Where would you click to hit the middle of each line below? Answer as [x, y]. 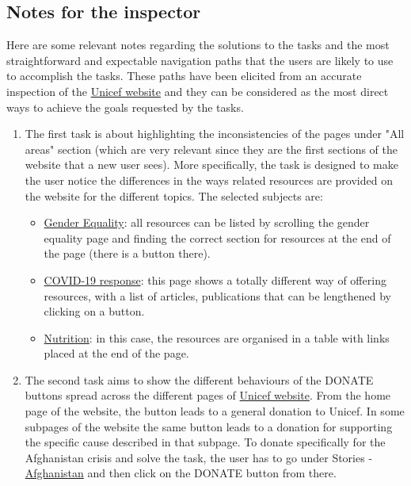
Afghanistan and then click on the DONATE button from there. [181, 473]
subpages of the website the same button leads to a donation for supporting [209, 426]
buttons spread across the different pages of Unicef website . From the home [208, 395]
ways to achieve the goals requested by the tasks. [125, 107]
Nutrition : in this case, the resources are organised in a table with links [217, 337]
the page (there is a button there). [127, 253]
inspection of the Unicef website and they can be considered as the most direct [198, 91]
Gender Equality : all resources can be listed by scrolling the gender [207, 222]
